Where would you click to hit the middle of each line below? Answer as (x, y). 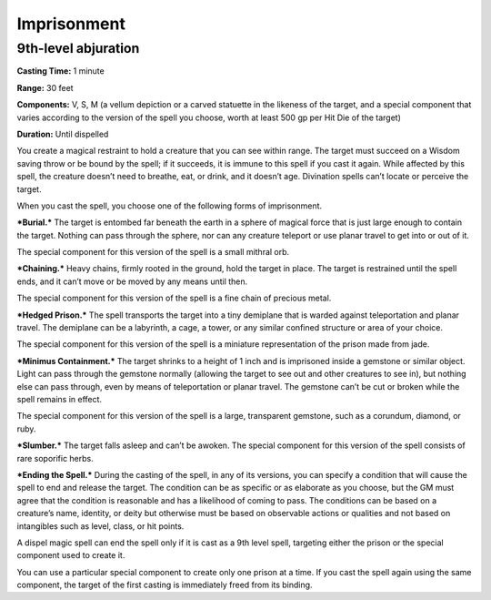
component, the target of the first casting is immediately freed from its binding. (165, 585)
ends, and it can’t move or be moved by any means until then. (132, 281)
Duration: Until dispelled (63, 134)
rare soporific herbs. (55, 458)
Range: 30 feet (45, 87)
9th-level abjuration (78, 48)
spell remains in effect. (60, 399)
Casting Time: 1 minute (60, 71)
